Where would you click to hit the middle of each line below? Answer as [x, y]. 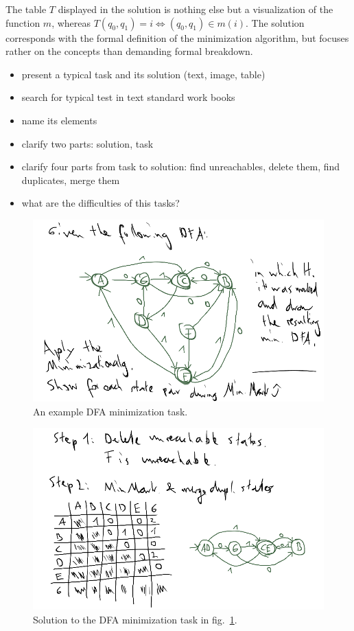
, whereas [71, 22]
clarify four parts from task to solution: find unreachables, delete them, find [181, 167]
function [23, 22]
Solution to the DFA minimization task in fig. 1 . [135, 619]
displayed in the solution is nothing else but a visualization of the [196, 9]
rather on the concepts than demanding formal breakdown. [129, 51]
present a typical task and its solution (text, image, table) [143, 74]
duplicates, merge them [71, 180]
